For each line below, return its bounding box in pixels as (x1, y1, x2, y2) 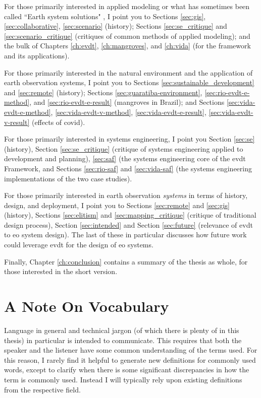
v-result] (4, 116, 30, 127)
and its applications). (4, 50, 70, 60)
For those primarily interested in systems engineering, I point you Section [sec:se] (4, 134, 255, 144)
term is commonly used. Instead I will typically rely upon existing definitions (4, 374, 242, 384)
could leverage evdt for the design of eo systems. (4, 239, 153, 250)
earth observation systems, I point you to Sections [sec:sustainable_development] (4, 77, 254, 88)
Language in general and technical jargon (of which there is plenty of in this (4, 324, 239, 335)
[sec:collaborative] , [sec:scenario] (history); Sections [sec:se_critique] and (4, 21, 227, 31)
